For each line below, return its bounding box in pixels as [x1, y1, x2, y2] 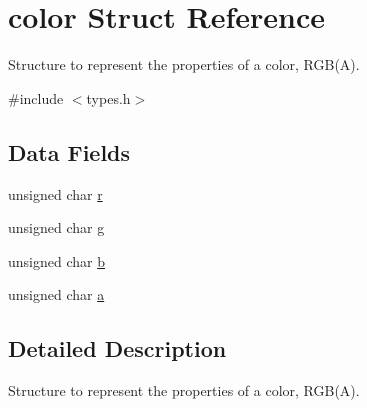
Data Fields [8, 136, 131, 167]
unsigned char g [8, 217, 105, 238]
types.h [86, 87, 131, 108]
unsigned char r [8, 183, 103, 204]
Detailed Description [8, 333, 227, 364]
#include [8, 87, 64, 108]
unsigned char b [8, 250, 105, 271]
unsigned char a [8, 284, 105, 305]
